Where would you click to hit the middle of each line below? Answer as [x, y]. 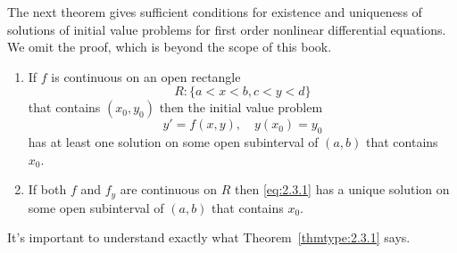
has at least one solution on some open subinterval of [173, 142]
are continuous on [169, 189]
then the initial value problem [241, 107]
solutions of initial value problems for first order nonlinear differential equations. [227, 29]
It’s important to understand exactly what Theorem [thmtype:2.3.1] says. [209, 237]
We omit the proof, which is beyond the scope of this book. [170, 47]
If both [47, 189]
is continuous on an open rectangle [146, 76]
